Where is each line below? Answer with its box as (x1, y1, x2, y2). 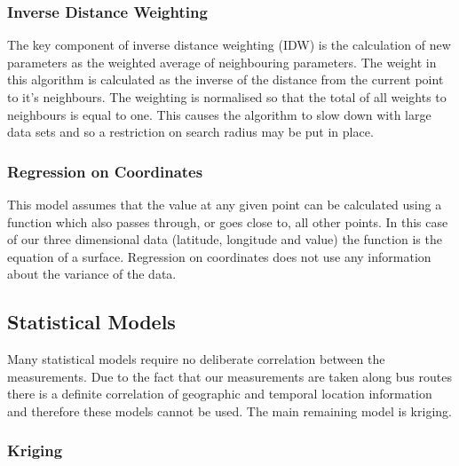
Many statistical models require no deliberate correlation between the (7, 350, 385, 368)
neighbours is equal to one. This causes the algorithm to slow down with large (7, 105, 431, 123)
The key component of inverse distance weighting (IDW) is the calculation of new (7, 36, 451, 54)
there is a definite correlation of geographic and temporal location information (7, 384, 432, 403)
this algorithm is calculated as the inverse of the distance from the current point (7, 70, 444, 89)
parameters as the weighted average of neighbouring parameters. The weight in (7, 52, 437, 71)
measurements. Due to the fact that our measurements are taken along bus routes (7, 367, 452, 385)
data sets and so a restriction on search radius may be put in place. (7, 122, 374, 141)
